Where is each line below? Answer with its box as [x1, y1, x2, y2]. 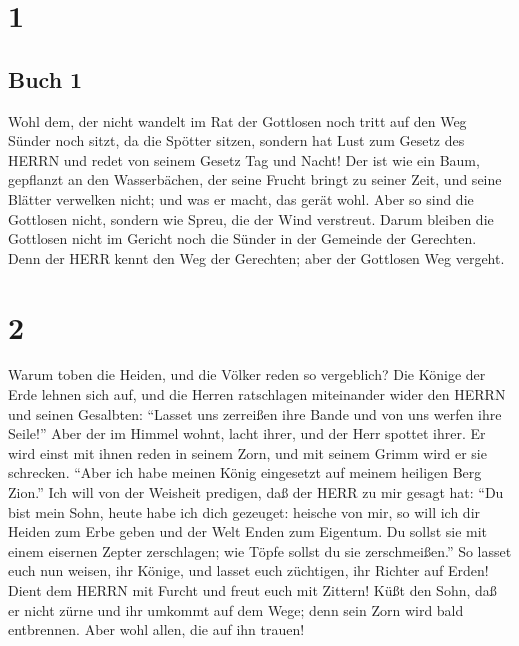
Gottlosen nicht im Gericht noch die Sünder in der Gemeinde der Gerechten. [8, 228, 477, 249]
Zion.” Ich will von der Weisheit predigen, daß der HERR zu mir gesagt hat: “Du [8, 482, 504, 503]
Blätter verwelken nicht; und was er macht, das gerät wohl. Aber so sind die [8, 188, 474, 209]
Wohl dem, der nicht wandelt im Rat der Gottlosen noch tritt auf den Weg [8, 110, 467, 131]
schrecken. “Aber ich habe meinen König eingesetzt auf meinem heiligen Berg [8, 462, 482, 483]
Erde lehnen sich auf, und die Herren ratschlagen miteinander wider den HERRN [8, 384, 506, 405]
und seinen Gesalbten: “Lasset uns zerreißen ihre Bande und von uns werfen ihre [8, 403, 502, 424]
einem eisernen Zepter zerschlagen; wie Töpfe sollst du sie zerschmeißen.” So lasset [8, 540, 512, 561]
